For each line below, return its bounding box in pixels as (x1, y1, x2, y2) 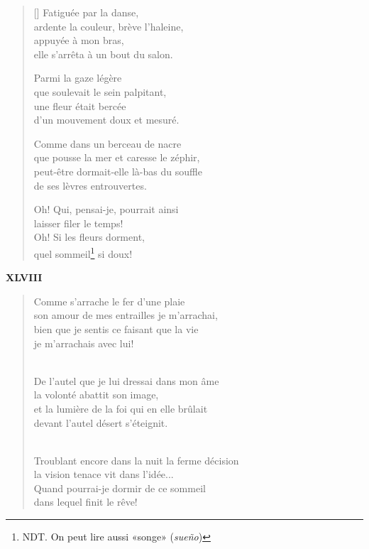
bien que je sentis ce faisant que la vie (33, 321, 199, 336)
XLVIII (6, 270, 43, 285)
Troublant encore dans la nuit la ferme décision (33, 452, 239, 467)
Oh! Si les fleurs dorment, (33, 229, 145, 244)
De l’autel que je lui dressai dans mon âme (33, 373, 219, 388)
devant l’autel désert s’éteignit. (33, 415, 168, 430)
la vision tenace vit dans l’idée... (33, 467, 174, 482)
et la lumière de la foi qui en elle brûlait (33, 401, 208, 415)
